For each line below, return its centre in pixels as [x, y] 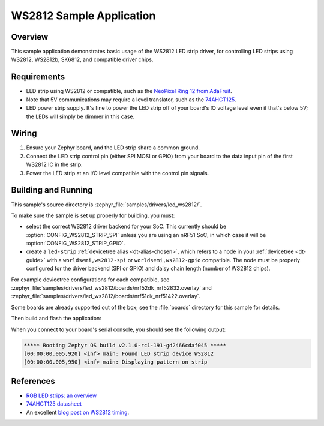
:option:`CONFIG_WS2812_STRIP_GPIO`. [76, 244]
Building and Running [52, 190]
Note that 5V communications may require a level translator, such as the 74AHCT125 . [131, 100]
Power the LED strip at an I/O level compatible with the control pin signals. [118, 173]
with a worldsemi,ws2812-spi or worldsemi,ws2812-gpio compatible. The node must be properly [173, 260]
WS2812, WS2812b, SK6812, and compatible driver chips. [82, 59]
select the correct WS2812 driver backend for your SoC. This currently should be [126, 226]
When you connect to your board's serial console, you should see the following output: [118, 329]
